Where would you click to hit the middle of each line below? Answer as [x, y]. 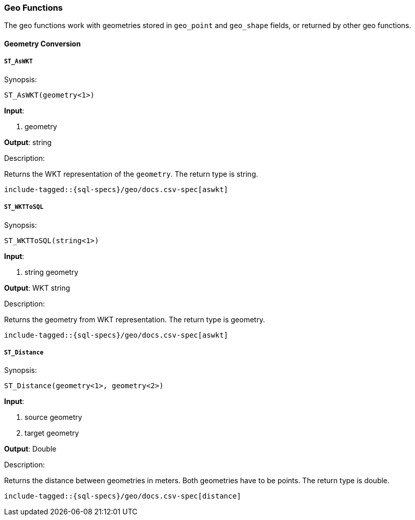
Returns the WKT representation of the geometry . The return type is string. [131, 174]
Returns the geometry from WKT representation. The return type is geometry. [135, 319]
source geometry [53, 417]
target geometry [52, 433]
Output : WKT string [37, 288]
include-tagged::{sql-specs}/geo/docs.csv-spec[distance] [123, 496]
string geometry [52, 272]
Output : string [28, 142]
